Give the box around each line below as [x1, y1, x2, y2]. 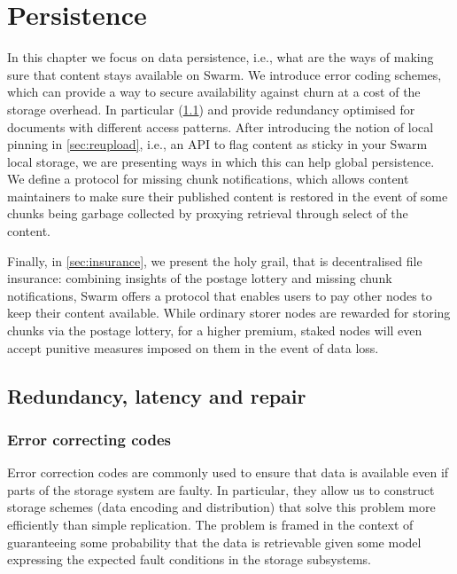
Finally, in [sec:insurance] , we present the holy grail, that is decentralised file [7, 251, 422, 270]
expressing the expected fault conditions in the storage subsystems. [7, 550, 371, 569]
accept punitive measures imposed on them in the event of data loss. [7, 338, 379, 357]
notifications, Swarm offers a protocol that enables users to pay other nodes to [7, 286, 432, 304]
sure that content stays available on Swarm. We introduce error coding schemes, [7, 65, 442, 83]
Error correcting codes [7, 428, 172, 450]
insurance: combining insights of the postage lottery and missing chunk [7, 269, 392, 287]
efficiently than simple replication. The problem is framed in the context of [7, 515, 414, 533]
